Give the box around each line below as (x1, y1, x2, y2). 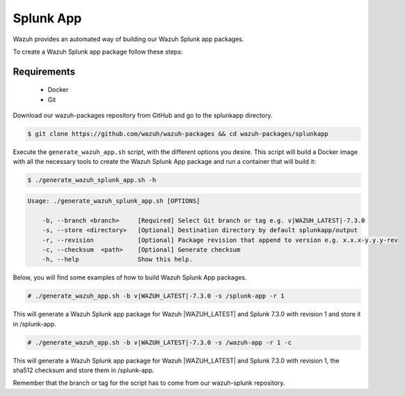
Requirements (13, 66, 76, 77)
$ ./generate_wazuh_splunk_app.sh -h (27, 176, 157, 184)
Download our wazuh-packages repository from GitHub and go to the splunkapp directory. (13, 112, 273, 120)
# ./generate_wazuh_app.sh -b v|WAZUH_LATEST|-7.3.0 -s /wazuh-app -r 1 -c (27, 338, 292, 346)
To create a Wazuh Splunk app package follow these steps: (13, 47, 183, 56)
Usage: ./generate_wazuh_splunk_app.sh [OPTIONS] (27, 197, 200, 205)
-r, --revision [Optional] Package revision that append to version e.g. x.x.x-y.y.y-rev (42, 236, 398, 244)
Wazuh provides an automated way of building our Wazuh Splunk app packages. (13, 35, 244, 43)
